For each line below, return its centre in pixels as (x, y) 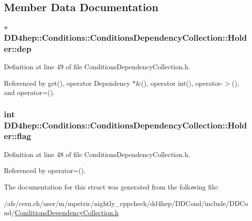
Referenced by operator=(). (45, 170)
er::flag (17, 136)
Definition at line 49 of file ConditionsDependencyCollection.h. (97, 66)
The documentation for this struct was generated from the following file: (111, 186)
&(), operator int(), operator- (179, 83)
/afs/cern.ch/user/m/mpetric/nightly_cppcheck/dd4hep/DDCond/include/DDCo (126, 203)
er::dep (18, 48)
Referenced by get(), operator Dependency (67, 83)
